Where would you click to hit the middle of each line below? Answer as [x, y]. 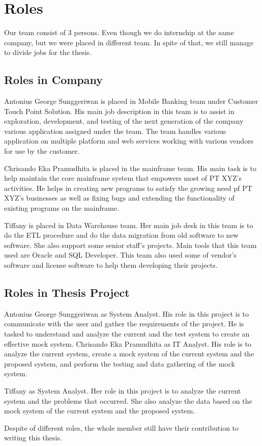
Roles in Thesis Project [67, 292]
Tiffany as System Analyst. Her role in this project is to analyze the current [123, 390]
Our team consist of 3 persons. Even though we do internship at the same [119, 32]
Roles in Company [53, 80]
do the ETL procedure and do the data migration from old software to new [121, 235]
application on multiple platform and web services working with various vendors [129, 141]
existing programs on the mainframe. [62, 208]
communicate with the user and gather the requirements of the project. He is [124, 324]
